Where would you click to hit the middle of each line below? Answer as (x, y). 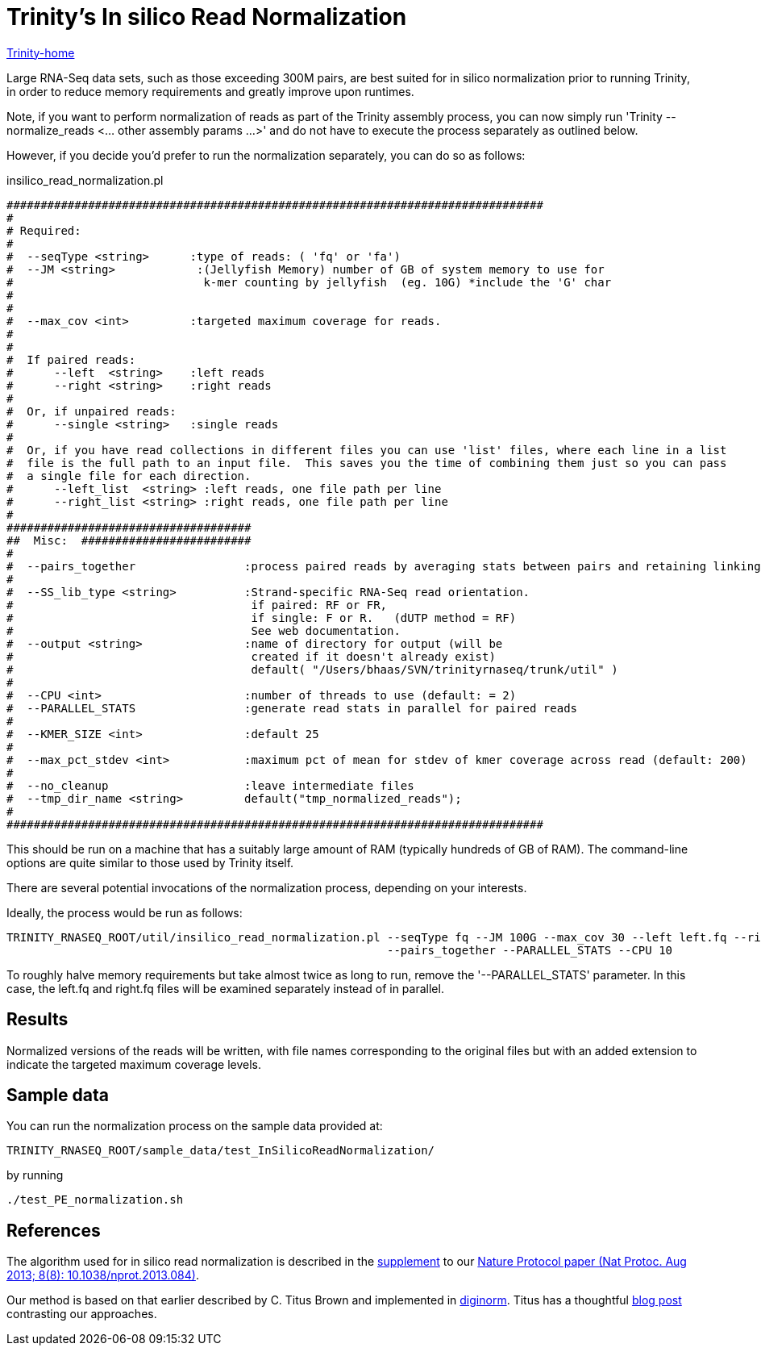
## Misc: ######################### (129, 540)
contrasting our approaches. (82, 1314)
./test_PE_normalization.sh (95, 1200)
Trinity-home (41, 52)
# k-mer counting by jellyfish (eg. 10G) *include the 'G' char (309, 282)
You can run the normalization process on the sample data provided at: (195, 1126)
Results (37, 1020)
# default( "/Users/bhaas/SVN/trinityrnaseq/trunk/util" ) (312, 669)
